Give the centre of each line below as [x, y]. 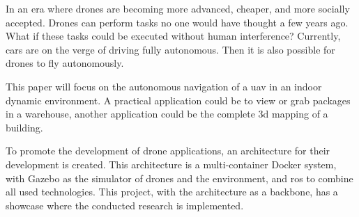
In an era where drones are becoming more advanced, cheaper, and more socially [178, 8]
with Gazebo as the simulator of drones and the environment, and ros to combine [179, 178]
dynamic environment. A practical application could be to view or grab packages [178, 100]
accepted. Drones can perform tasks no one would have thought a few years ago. [177, 22]
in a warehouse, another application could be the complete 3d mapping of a [167, 114]
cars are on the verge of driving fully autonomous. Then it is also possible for [170, 49]
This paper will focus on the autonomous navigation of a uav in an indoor [164, 86]
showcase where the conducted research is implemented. [125, 205]
